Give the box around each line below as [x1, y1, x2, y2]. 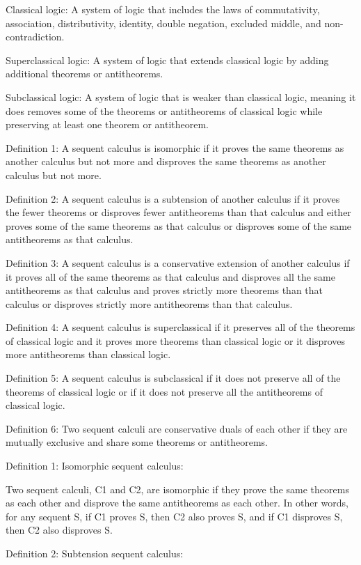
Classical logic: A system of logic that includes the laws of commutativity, [6, 2, 320, 16]
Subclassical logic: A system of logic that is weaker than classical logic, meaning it [6, 89, 356, 104]
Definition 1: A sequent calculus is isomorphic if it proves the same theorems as [6, 140, 344, 155]
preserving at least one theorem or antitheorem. [6, 117, 209, 132]
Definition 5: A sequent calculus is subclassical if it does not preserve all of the [6, 371, 341, 385]
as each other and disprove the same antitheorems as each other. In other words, [6, 495, 348, 510]
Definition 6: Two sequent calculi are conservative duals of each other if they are [6, 421, 348, 435]
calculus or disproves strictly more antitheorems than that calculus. [6, 296, 293, 311]
